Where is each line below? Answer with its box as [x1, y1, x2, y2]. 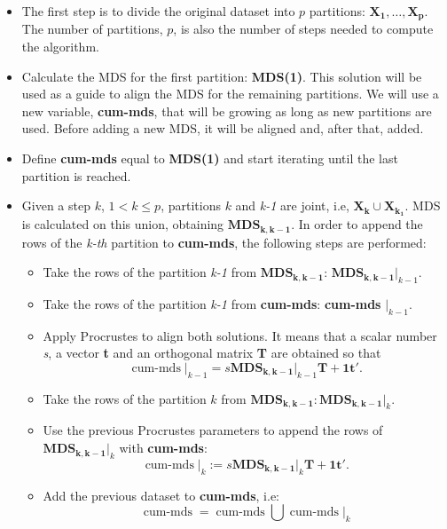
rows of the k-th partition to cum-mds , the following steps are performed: [21, 233, 427, 251]
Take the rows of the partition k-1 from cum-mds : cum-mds [43, 294, 381, 312]
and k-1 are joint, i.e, [235, 196, 349, 215]
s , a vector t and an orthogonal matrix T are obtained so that [43, 343, 381, 362]
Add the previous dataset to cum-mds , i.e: [43, 486, 279, 504]
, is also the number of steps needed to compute [173, 20, 434, 38]
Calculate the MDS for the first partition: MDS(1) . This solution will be [21, 67, 422, 85]
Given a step [21, 196, 90, 215]
